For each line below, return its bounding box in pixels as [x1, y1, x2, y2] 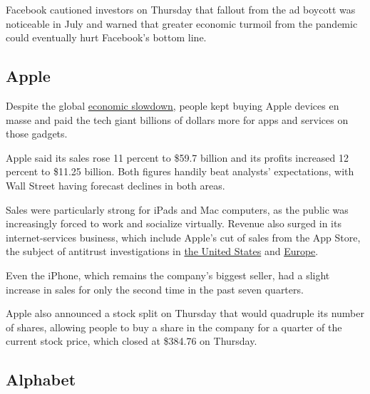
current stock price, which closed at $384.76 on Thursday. [6, 333, 257, 348]
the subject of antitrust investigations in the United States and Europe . [6, 244, 319, 259]
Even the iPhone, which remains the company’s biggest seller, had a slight [6, 267, 330, 282]
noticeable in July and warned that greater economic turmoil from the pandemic [6, 16, 358, 31]
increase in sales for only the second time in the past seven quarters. [6, 281, 304, 296]
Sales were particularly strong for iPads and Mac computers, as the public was [6, 202, 349, 217]
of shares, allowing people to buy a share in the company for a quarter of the [6, 319, 342, 334]
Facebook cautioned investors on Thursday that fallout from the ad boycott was [6, 2, 356, 16]
